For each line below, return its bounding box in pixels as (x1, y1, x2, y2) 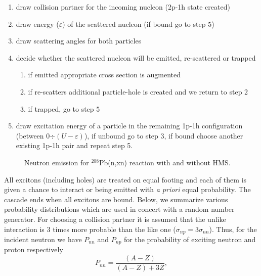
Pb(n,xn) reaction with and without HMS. (99, 157, 231, 167)
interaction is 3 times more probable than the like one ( (4, 223, 176, 234)
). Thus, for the (209, 223, 257, 234)
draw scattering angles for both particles (16, 35, 142, 46)
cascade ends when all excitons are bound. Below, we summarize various (4, 194, 228, 204)
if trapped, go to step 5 (28, 103, 100, 114)
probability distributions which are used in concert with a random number (4, 204, 235, 214)
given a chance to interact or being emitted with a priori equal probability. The (4, 184, 251, 195)
